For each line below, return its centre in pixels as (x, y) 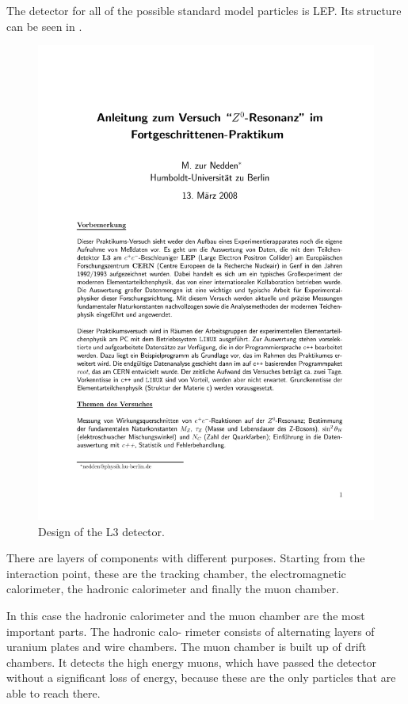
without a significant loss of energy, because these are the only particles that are (201, 677)
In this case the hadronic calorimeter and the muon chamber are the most (186, 616)
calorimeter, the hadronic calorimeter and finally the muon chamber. (173, 589)
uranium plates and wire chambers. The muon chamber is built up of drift (187, 647)
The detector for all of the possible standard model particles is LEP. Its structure (204, 10)
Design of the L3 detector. (101, 531)
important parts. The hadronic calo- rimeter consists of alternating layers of (191, 631)
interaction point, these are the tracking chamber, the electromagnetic (176, 573)
